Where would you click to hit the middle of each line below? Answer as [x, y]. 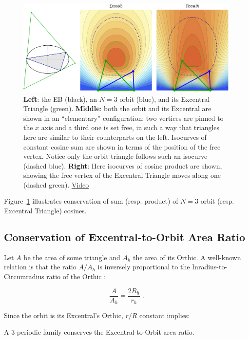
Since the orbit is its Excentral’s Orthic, [64, 315]
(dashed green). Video [56, 184]
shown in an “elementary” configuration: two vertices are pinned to [124, 118]
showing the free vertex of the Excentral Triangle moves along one [122, 175]
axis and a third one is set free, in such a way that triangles [130, 127]
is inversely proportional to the [144, 267]
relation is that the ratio [40, 267]
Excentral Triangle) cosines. [45, 211]
